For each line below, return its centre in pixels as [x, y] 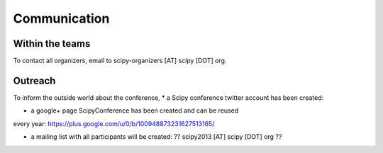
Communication [61, 18]
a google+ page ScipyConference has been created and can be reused [135, 110]
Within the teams [52, 44]
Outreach [34, 80]
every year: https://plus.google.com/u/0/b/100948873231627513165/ [114, 123]
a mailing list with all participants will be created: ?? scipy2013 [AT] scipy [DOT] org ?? [156, 137]
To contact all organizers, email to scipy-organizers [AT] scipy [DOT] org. [120, 61]
